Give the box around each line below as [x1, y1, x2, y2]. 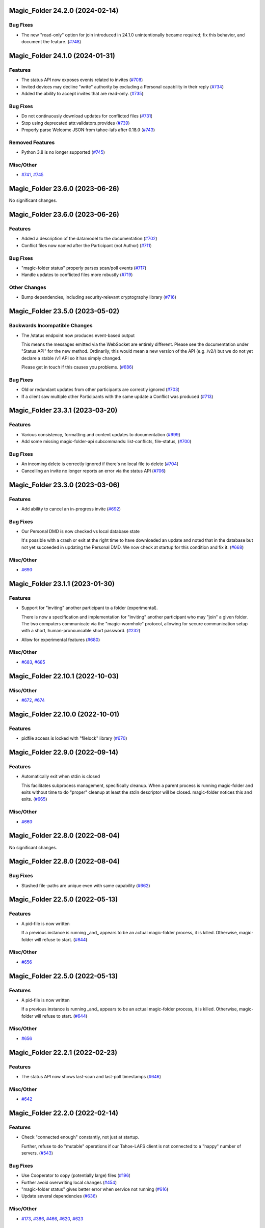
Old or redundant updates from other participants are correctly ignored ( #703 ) [21, 387, 180, 392]
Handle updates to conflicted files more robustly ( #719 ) [21, 272, 133, 278]
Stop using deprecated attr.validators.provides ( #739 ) [21, 120, 130, 126]
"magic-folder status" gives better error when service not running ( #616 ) [21, 1186, 169, 1192]
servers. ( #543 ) [21, 1150, 53, 1156]
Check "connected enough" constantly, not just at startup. [21, 1134, 139, 1140]
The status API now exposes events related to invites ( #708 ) [21, 77, 143, 83]
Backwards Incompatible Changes [9, 322, 93, 329]
